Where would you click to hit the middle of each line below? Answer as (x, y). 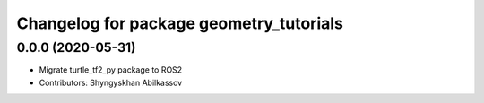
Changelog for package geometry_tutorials (180, 23)
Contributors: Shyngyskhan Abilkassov (111, 82)
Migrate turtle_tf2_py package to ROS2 (111, 70)
